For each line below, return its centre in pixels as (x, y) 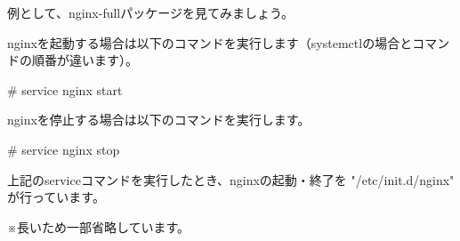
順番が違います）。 (85, 60)
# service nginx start (65, 89)
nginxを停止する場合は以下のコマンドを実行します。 (159, 120)
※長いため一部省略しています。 (99, 226)
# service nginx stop (64, 149)
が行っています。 (56, 197)
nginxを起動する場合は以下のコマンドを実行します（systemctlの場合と (210, 42)
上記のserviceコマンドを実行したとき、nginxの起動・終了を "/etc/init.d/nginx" (231, 179)
